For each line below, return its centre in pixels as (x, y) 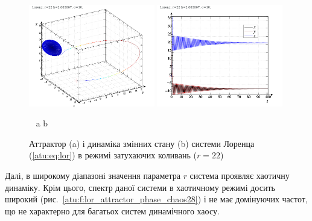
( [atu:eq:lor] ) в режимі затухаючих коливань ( (113, 155)
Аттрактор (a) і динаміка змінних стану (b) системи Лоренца (142, 143)
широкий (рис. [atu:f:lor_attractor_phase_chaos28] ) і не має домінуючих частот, (156, 199)
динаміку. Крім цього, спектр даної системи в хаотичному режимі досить (140, 187)
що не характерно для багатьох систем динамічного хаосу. (112, 210)
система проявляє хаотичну (240, 175)
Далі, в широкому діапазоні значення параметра (93, 175)
